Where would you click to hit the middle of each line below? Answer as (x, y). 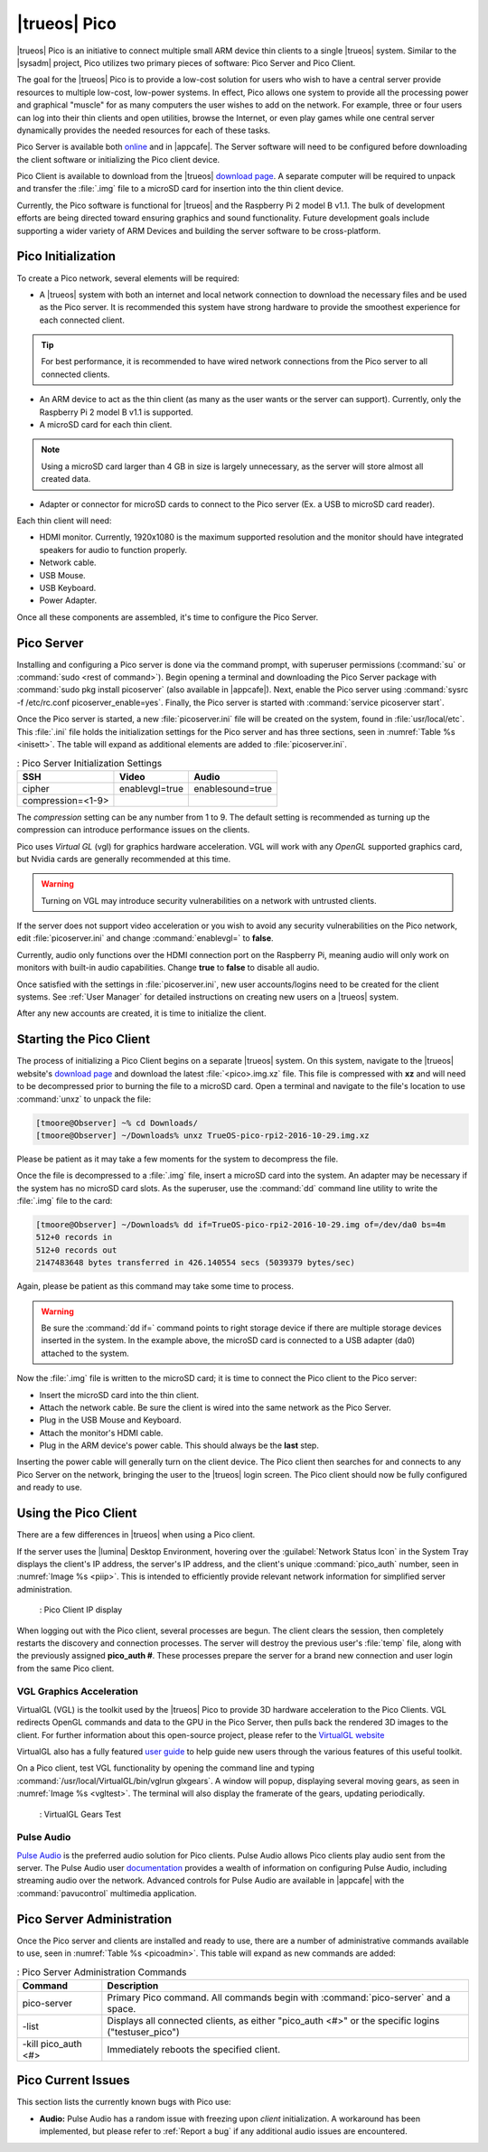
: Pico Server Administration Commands (102, 1972)
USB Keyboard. (68, 587)
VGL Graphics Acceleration (78, 1692)
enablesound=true (233, 788)
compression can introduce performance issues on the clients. (133, 830)
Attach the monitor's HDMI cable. (101, 1433)
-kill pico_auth (52, 2044)
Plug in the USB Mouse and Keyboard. (110, 1420)
